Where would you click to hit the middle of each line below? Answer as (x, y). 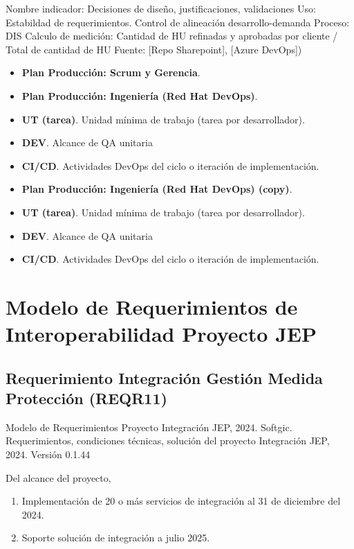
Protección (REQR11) (86, 398)
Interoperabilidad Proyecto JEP (161, 334)
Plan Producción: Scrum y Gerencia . (111, 72)
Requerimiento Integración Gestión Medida (164, 377)
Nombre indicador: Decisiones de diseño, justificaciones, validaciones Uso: (161, 8)
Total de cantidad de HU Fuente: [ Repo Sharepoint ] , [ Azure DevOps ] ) (154, 49)
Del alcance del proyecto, (58, 477)
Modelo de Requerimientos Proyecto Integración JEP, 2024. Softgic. (149, 427)
